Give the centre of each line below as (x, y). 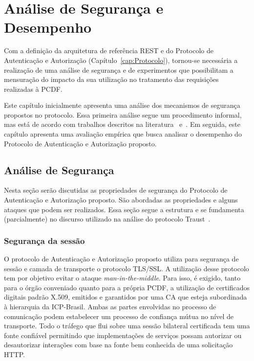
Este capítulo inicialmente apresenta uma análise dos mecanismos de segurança (122, 105)
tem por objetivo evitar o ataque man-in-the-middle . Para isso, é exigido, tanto (122, 278)
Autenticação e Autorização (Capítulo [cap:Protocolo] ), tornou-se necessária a (121, 60)
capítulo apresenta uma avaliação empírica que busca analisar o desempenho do (123, 134)
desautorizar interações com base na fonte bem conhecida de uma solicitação (118, 345)
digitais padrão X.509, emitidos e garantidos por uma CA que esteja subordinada (126, 297)
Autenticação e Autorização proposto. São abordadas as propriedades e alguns (121, 200)
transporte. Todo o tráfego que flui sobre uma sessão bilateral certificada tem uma (127, 326)
